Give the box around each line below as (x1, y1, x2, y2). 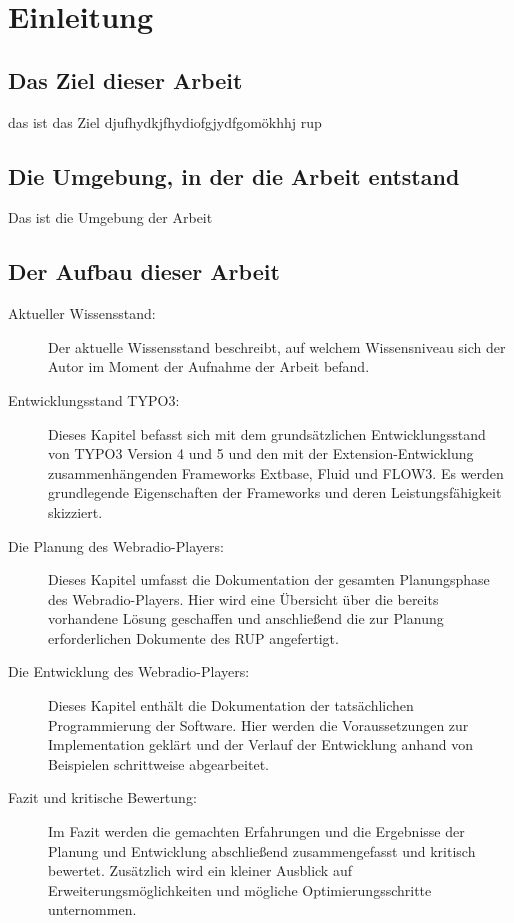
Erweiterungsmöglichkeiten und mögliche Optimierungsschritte (48, 879, 432, 900)
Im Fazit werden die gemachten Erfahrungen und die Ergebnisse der (48, 821, 465, 842)
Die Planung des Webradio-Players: (8, 535, 224, 556)
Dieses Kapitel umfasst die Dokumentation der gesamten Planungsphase (48, 569, 490, 590)
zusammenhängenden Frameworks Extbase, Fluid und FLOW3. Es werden (48, 462, 504, 483)
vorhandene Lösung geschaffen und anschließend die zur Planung (48, 608, 444, 629)
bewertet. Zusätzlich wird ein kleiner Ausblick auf (48, 860, 352, 881)
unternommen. (48, 899, 137, 920)
